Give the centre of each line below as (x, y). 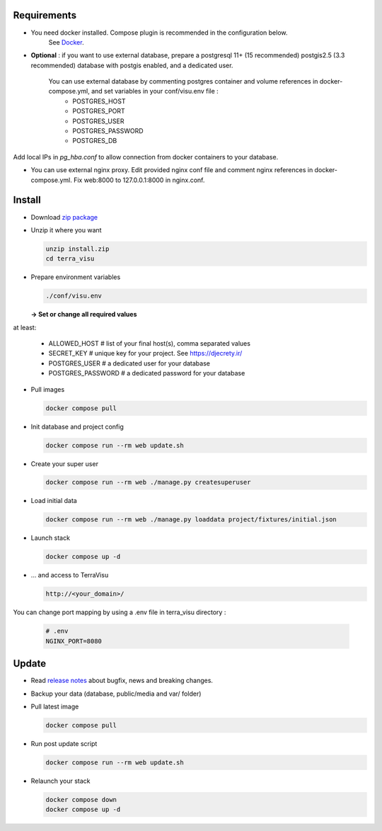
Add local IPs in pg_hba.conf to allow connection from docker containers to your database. (146, 157)
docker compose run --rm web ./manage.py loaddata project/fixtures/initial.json (191, 520)
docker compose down (81, 799)
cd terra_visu (70, 259)
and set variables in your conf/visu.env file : (155, 91)
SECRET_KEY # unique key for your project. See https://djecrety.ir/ (145, 354)
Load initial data (54, 501)
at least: (25, 327)
